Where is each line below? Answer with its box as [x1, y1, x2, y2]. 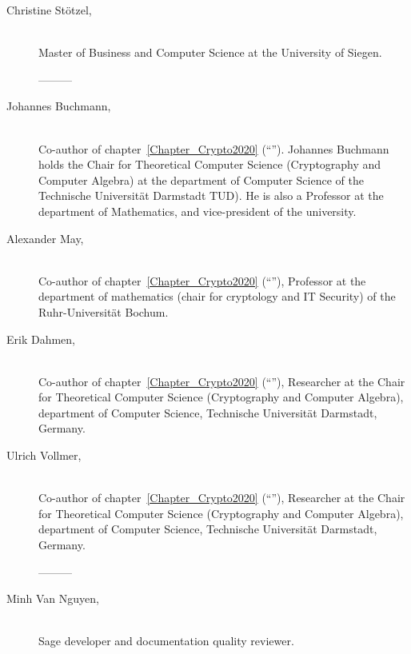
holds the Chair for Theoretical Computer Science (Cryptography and [38, 156, 381, 173]
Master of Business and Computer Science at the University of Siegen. [38, 44, 382, 61]
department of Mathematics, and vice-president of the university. [38, 202, 357, 219]
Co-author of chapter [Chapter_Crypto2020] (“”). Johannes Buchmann [38, 140, 389, 157]
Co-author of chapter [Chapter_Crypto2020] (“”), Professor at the [38, 272, 366, 289]
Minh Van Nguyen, [6, 590, 99, 607]
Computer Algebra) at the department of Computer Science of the [38, 171, 364, 188]
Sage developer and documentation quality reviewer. [38, 632, 294, 649]
